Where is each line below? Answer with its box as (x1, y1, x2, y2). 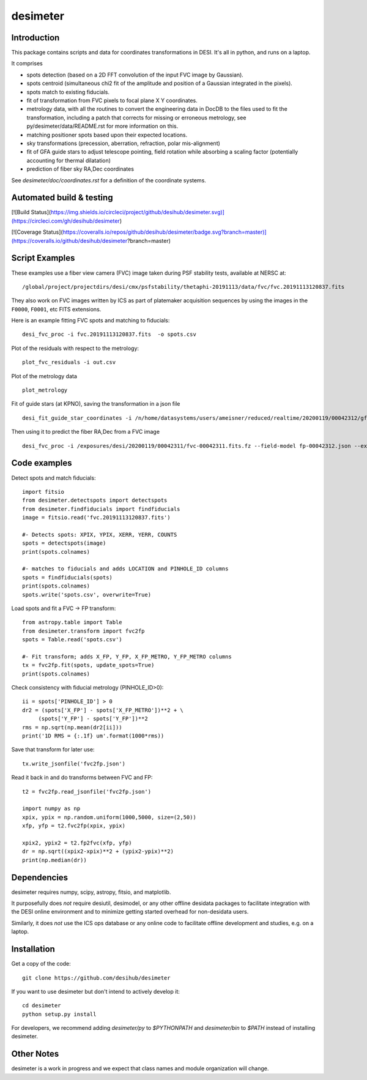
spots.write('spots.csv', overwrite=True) (22, 591, 152, 598)
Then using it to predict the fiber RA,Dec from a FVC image (11, 428, 160, 436)
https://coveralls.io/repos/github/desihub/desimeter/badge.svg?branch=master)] (62, 228, 267, 236)
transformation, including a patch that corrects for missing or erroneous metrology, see (26, 114, 247, 121)
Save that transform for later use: (11, 746, 95, 753)
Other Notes (11, 1049, 59, 1059)
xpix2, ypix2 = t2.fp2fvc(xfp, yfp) (22, 839, 132, 846)
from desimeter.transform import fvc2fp (22, 627, 145, 635)
